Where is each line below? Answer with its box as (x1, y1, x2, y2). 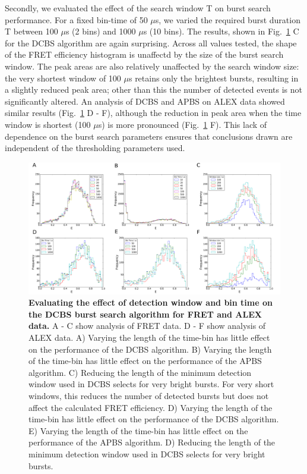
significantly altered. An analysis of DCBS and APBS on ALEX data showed (5, 95, 285, 107)
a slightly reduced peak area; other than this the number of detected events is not (5, 83, 302, 96)
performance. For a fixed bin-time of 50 (5, 13, 148, 26)
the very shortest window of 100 (5, 71, 121, 84)
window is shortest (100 (5, 118, 91, 130)
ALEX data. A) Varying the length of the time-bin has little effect (29, 331, 270, 344)
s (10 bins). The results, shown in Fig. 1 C (143, 25, 299, 37)
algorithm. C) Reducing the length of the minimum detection (29, 366, 252, 378)
